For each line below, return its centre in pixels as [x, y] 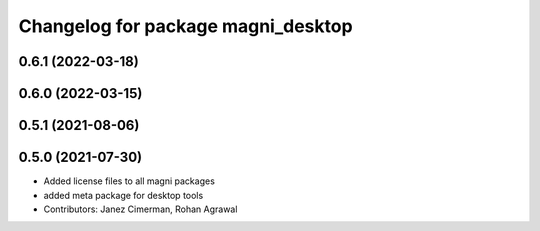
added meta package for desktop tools [123, 195]
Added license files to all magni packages [129, 181]
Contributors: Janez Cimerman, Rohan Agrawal [140, 209]
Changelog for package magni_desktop [186, 26]
